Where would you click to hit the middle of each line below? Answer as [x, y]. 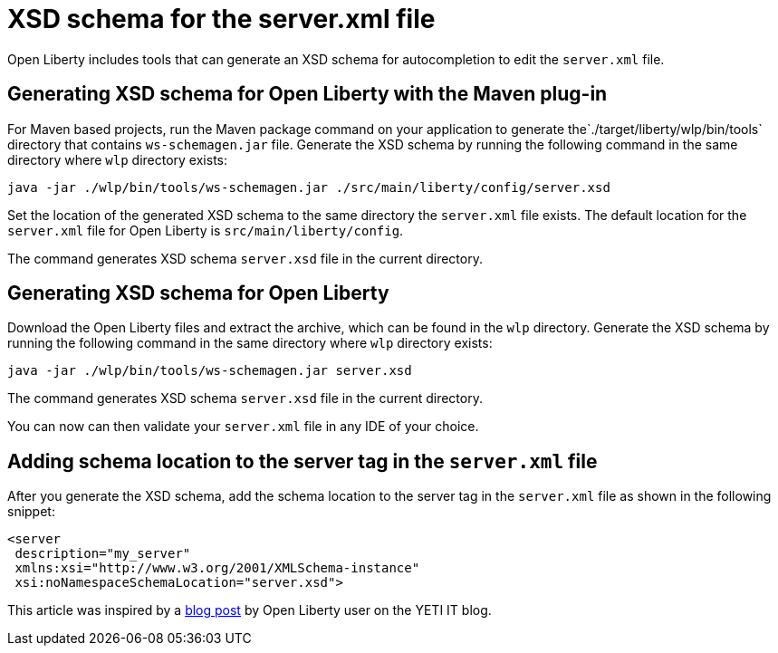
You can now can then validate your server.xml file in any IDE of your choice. [243, 427]
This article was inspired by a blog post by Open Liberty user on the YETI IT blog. [250, 610]
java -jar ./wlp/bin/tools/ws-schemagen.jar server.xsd [210, 371]
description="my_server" [103, 554]
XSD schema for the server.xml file [221, 19]
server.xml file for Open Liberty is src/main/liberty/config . [206, 230]
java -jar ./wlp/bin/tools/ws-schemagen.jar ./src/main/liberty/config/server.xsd [309, 187]
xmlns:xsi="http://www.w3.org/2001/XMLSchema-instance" [217, 568]
